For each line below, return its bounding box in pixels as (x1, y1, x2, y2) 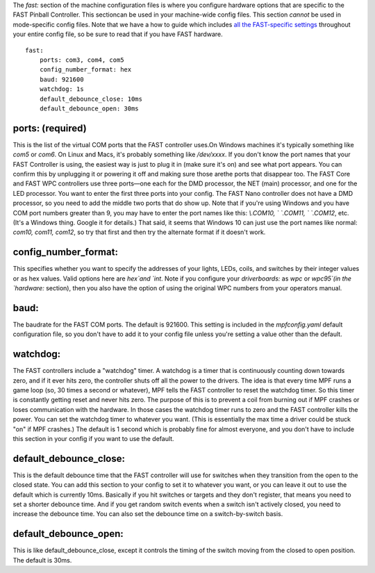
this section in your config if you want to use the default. (12, 434, 174, 442)
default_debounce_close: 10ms (39, 94, 142, 103)
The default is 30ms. (12, 556, 72, 564)
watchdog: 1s (39, 85, 84, 93)
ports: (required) (12, 122, 87, 134)
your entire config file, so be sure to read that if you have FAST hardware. (12, 30, 223, 38)
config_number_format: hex (39, 66, 132, 74)
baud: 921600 (39, 75, 84, 83)
